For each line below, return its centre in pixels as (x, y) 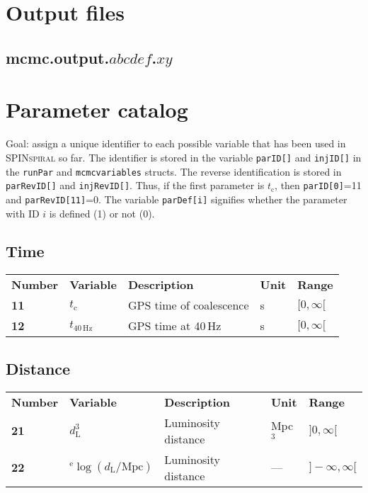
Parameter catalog (97, 109)
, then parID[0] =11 (318, 185)
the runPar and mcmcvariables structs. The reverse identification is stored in (174, 171)
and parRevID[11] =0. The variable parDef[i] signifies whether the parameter (177, 199)
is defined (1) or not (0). (102, 213)
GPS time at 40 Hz (174, 326)
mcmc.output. (58, 57)
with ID (23, 213)
